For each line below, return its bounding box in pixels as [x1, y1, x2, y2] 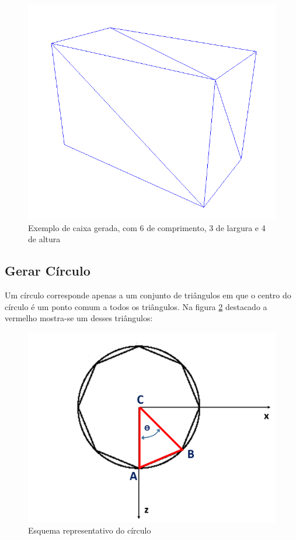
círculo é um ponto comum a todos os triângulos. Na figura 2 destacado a [5, 300, 267, 312]
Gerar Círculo [5, 262, 90, 280]
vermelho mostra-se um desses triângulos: [5, 312, 153, 324]
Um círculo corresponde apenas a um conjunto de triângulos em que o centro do [5, 289, 291, 301]
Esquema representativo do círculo [28, 524, 151, 536]
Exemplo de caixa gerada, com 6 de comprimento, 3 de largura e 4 [28, 221, 266, 233]
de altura [28, 233, 61, 245]
